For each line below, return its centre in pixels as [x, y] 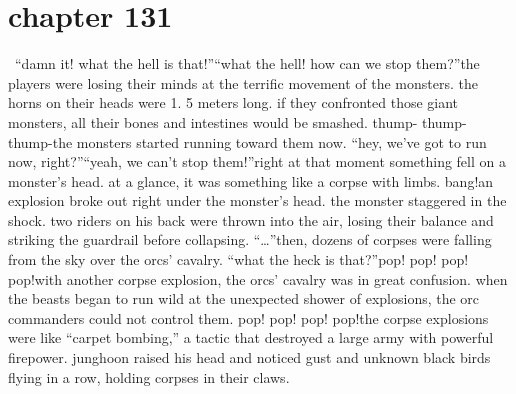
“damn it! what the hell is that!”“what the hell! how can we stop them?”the [247, 63]
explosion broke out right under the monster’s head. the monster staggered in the [257, 200]
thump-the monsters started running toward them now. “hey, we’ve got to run [247, 141]
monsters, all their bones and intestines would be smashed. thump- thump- [237, 121]
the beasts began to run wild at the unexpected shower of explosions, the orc [244, 298]
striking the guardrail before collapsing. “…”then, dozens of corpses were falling [250, 239]
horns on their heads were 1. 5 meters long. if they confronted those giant [233, 102]
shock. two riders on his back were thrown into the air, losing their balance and [251, 219]
